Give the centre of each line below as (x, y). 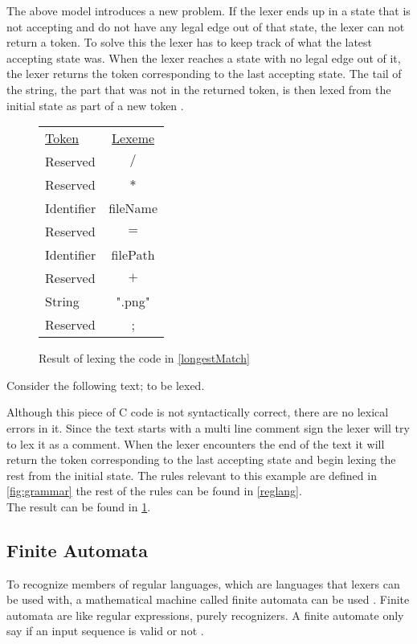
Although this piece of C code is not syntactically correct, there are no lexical (198, 412)
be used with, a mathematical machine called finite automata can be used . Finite (208, 599)
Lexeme (133, 138)
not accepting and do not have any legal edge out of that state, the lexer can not (206, 26)
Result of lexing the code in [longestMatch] (144, 358)
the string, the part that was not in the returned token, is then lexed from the (199, 89)
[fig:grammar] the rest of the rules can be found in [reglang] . (154, 491)
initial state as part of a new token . (95, 105)
